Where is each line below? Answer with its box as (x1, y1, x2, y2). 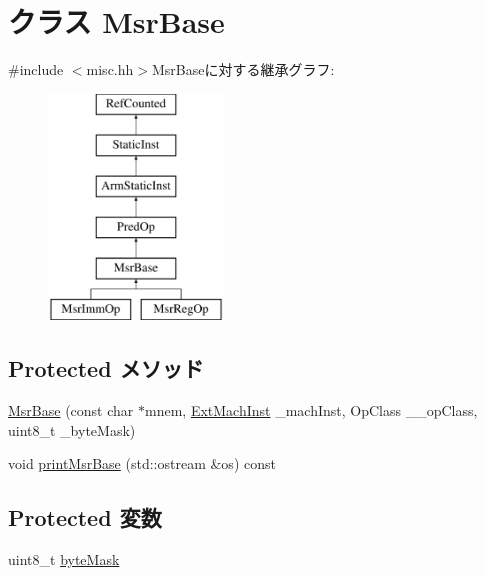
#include (8, 59, 64, 80)
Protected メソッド (8, 353, 204, 384)
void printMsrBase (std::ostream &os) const (8, 453, 276, 474)
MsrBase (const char (8, 400, 134, 421)
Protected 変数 (8, 502, 162, 533)
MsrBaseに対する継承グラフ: (151, 59, 335, 80)
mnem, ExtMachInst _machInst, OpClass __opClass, (145, 400, 478, 421)
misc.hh (86, 59, 134, 80)
